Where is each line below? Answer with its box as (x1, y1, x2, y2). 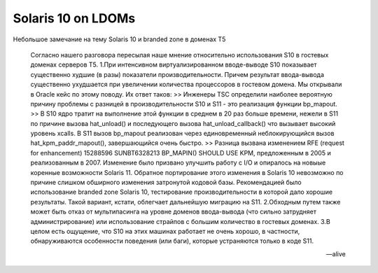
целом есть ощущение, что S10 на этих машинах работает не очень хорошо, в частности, (30, 227, 300, 235)
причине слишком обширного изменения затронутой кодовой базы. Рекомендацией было (30, 178, 302, 187)
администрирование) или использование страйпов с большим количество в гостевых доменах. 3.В (30, 217, 330, 225)
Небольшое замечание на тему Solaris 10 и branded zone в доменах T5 (13, 35, 226, 43)
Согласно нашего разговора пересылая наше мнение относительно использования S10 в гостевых (30, 50, 329, 59)
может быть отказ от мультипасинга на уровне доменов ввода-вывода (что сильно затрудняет (30, 207, 317, 216)
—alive (325, 249, 346, 258)
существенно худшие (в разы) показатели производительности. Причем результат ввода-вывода (30, 70, 325, 78)
